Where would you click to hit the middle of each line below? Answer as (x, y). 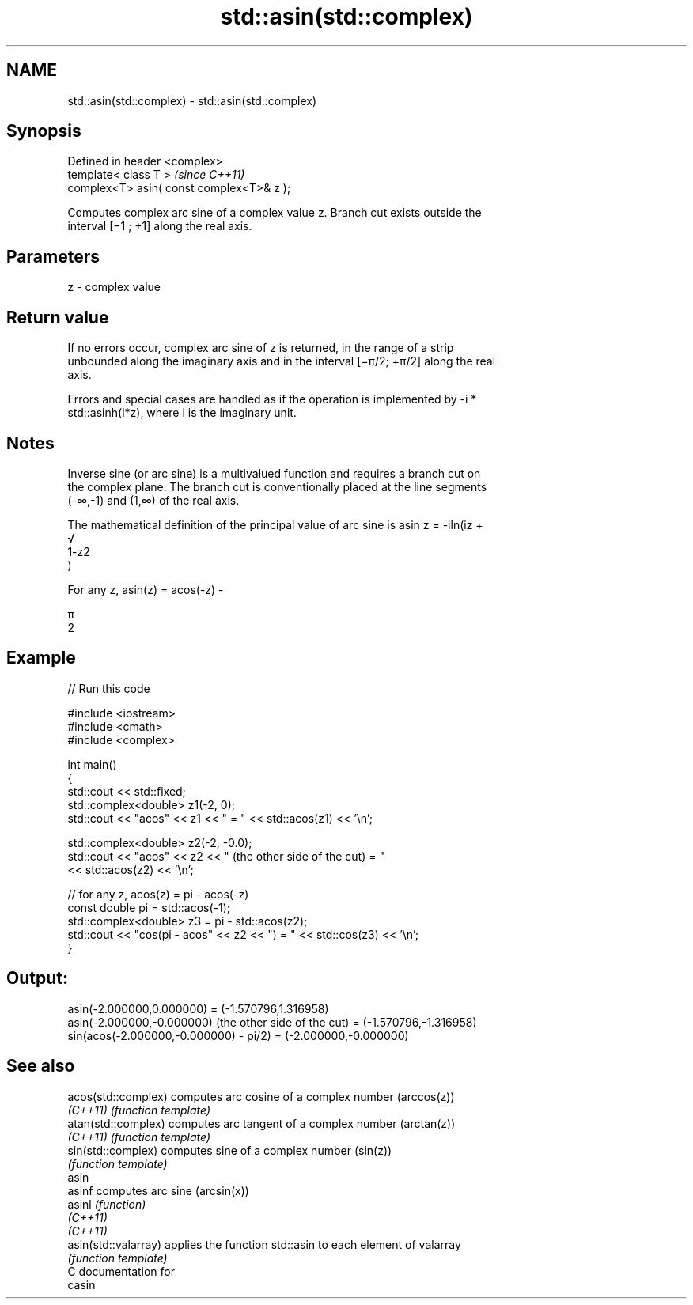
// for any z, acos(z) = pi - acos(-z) (158, 894)
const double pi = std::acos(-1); (149, 907)
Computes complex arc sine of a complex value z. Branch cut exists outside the (275, 213)
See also (41, 1066)
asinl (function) (107, 1204)
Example (41, 658)
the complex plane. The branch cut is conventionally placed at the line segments (277, 486)
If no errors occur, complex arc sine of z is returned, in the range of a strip (261, 348)
